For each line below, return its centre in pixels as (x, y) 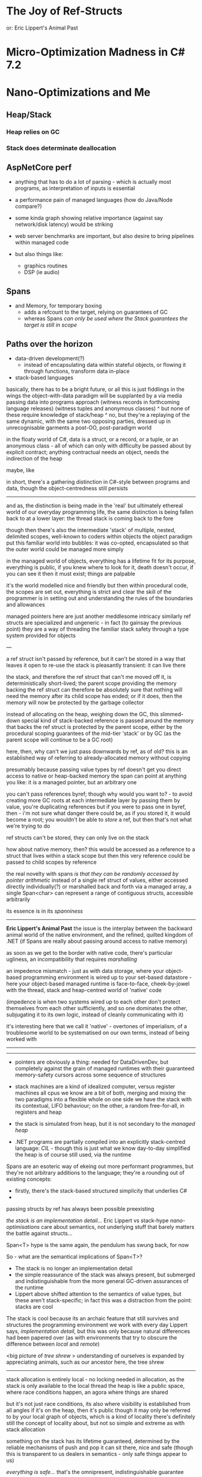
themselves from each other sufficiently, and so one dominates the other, (97, 1008)
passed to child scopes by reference (52, 862)
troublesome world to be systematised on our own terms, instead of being (98, 1032)
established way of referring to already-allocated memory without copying (98, 758)
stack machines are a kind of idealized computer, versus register (95, 1086)
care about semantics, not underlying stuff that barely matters (118, 1226)
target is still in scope (50, 325)
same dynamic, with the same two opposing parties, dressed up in (89, 421)
